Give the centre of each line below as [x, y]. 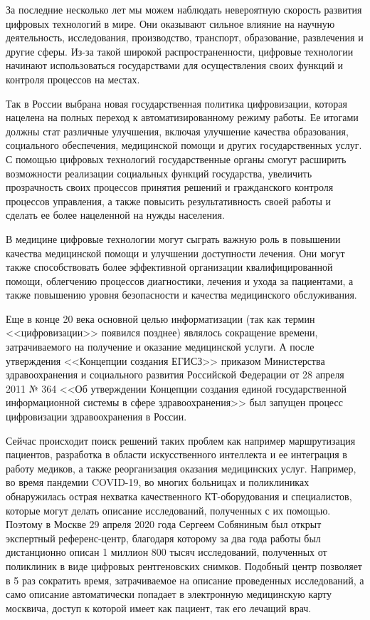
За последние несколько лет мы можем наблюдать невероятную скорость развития [184, 9]
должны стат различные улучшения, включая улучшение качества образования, [177, 131]
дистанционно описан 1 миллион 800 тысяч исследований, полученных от [166, 552]
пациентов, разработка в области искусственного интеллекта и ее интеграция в [176, 454]
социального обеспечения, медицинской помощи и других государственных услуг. [184, 145]
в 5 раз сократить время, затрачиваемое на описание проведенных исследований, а [185, 580]
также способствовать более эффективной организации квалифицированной [169, 267]
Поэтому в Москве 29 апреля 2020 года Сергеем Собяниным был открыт [164, 524]
